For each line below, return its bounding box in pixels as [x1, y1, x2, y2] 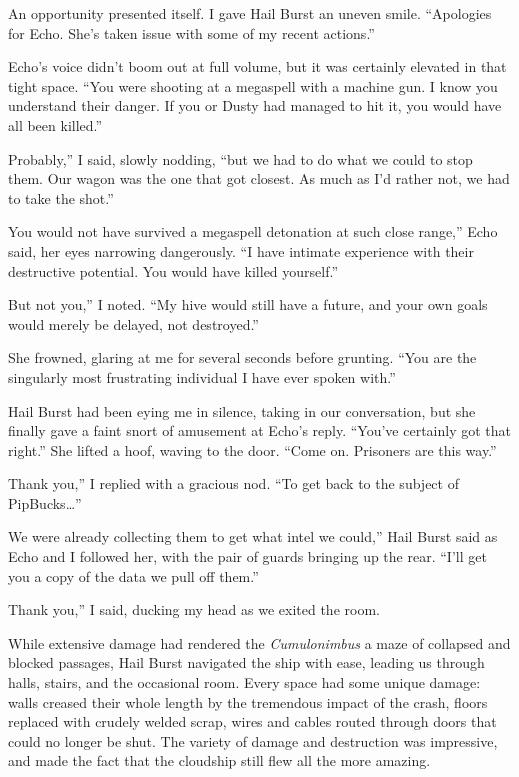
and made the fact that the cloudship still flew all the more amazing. [8, 750, 431, 771]
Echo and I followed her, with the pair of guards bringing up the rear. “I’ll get [8, 546, 487, 567]
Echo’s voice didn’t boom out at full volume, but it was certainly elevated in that [8, 56, 507, 77]
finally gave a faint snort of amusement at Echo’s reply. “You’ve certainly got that [8, 420, 511, 441]
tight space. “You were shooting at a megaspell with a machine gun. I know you [8, 75, 498, 96]
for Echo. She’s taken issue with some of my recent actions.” [8, 22, 375, 43]
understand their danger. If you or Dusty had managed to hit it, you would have [8, 95, 502, 116]
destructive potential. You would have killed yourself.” [8, 260, 339, 281]
